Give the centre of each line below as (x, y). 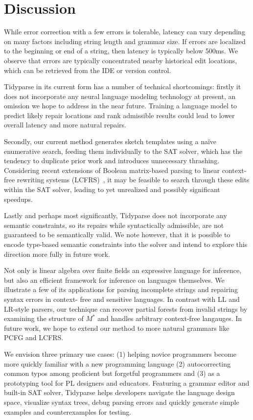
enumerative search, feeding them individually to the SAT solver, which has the (123, 151)
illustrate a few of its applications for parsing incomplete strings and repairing (121, 289)
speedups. (18, 199)
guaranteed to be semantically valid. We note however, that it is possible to (117, 235)
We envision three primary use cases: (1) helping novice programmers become (120, 354)
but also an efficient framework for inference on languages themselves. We (114, 280)
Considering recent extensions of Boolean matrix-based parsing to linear (112, 170)
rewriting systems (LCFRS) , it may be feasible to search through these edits (133, 180)
